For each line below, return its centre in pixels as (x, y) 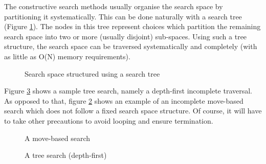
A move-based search (58, 138)
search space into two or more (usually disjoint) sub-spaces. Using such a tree (126, 36)
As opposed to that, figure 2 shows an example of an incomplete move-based (124, 100)
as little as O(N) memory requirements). (67, 56)
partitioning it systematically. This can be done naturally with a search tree (123, 16)
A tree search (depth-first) (66, 155)
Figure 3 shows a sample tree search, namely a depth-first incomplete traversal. (128, 91)
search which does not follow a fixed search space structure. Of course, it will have (133, 111)
